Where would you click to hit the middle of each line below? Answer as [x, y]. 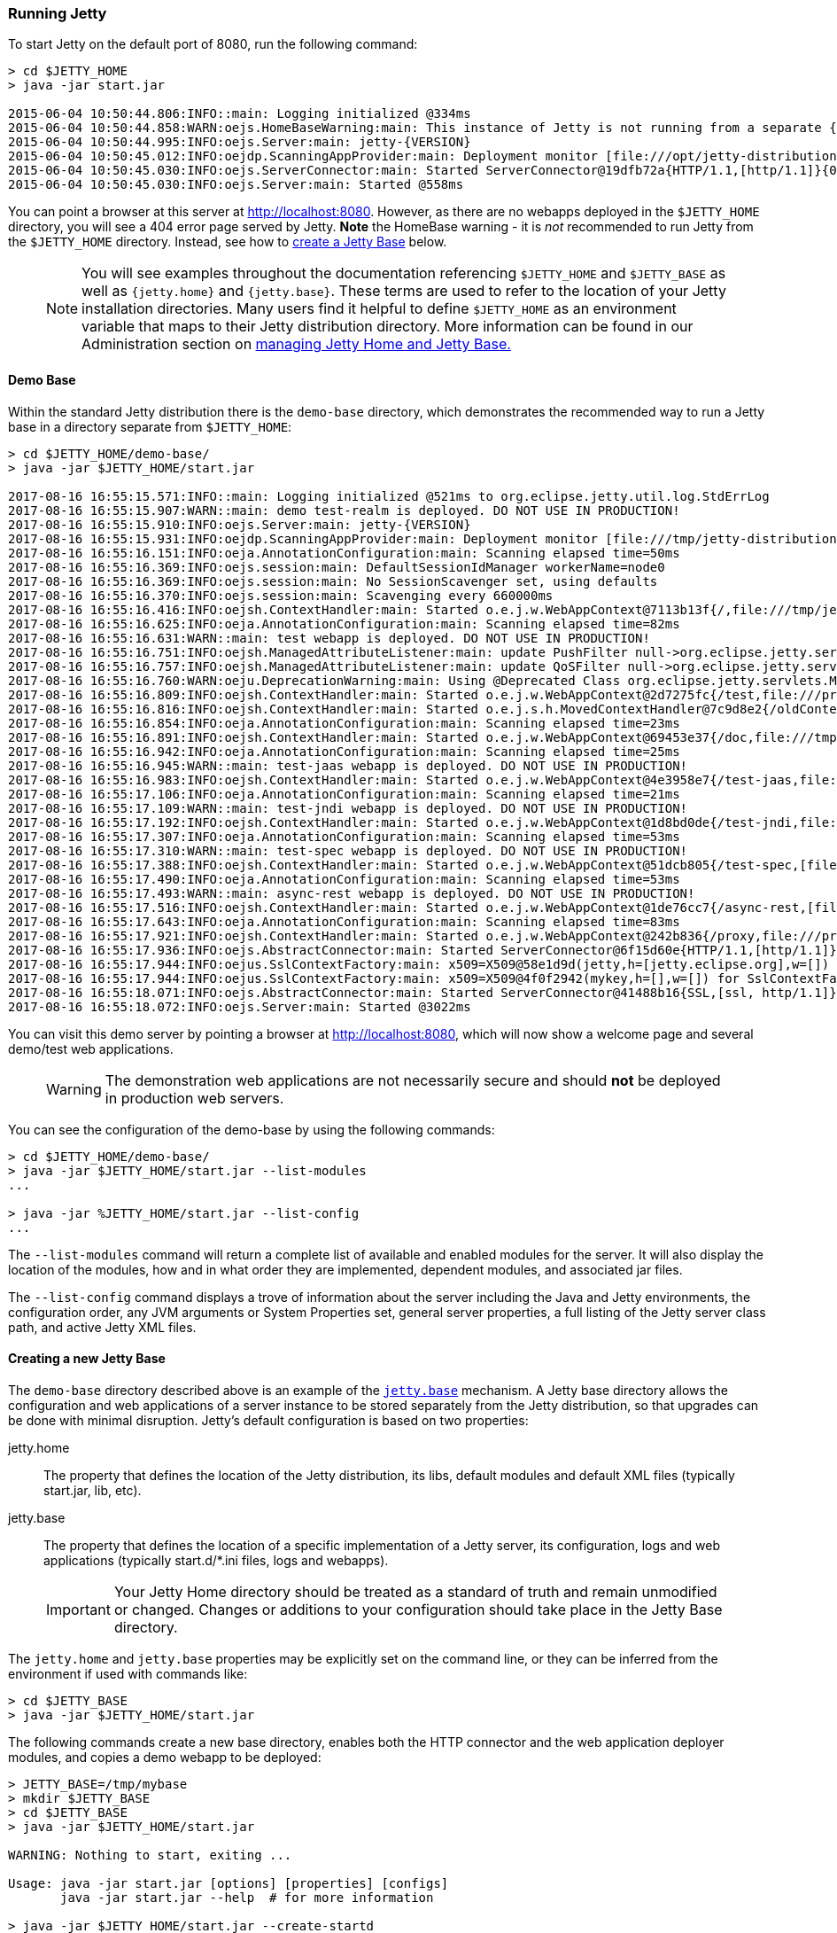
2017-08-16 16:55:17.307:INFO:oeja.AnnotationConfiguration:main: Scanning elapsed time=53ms [344, 836]
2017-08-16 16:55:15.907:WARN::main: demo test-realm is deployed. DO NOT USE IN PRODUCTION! [344, 510]
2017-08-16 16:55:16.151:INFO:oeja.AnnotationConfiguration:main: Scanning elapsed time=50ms [344, 553]
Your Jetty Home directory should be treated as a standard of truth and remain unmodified [415, 1591]
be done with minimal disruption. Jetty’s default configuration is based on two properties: [268, 1420]
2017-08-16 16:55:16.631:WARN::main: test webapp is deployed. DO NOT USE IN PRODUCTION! [329, 638]
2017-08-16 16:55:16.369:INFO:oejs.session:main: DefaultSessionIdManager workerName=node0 [337, 567]
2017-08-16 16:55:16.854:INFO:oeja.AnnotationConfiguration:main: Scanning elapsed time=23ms [344, 723]
